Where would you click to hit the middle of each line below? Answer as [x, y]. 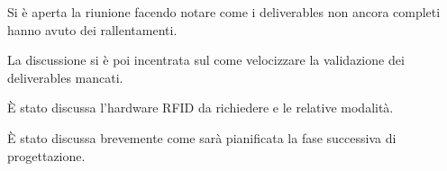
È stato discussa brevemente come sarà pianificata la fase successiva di [202, 137]
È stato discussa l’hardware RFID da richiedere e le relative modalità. [201, 108]
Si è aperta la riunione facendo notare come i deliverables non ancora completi [224, 12]
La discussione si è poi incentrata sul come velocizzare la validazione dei [206, 60]
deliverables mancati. [65, 77]
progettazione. [46, 155]
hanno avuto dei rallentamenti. [92, 29]
